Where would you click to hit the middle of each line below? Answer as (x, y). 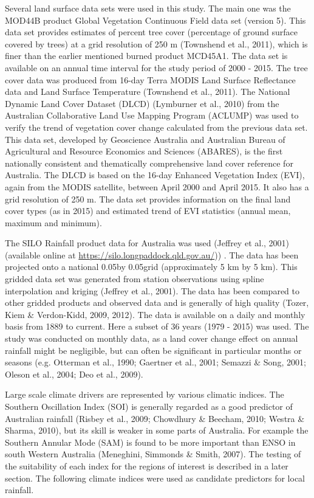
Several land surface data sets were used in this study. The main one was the (148, 8)
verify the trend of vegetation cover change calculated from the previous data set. (156, 127)
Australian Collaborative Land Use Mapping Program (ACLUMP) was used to (152, 115)
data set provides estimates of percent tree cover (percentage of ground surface (152, 32)
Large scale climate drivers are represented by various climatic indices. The (145, 394)
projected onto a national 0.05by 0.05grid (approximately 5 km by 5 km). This (151, 267)
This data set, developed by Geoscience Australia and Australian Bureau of (145, 139)
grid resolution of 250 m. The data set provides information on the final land (148, 199)
